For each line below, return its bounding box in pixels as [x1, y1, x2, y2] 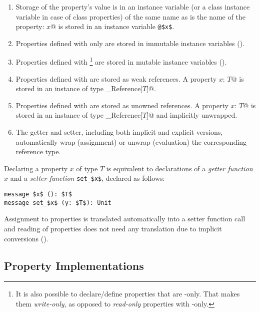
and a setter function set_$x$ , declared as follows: [10, 173, 165, 183]
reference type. [15, 146, 61, 157]
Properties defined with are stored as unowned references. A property [15, 100, 228, 110]
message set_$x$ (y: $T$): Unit [4, 199, 111, 206]
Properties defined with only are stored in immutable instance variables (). [15, 38, 245, 48]
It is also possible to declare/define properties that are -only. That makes [15, 288, 240, 299]
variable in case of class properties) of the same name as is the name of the [15, 11, 245, 22]
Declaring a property [4, 163, 68, 173]
